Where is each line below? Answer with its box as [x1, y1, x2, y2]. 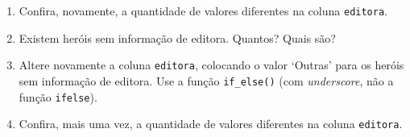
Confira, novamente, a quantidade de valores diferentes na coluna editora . [19, 2, 387, 19]
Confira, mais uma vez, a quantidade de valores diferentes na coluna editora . [19, 115, 403, 132]
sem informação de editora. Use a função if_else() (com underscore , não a [19, 72, 394, 89]
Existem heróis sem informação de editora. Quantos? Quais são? [19, 29, 336, 46]
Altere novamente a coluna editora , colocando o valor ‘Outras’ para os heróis [19, 56, 404, 73]
